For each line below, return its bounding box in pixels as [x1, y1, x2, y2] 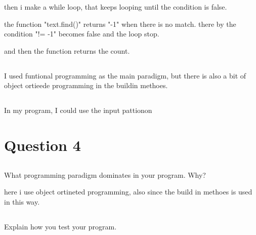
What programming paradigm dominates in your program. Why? [4, 169, 206, 180]
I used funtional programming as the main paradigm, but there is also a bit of [4, 70, 246, 81]
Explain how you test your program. [4, 221, 117, 231]
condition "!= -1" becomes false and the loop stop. [4, 28, 159, 39]
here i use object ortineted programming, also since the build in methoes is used [4, 186, 252, 197]
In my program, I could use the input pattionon [4, 105, 152, 115]
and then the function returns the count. [4, 45, 130, 56]
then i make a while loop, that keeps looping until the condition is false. [4, 2, 227, 12]
